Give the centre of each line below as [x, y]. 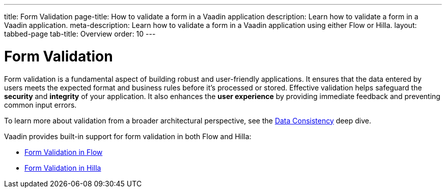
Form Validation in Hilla [63, 168]
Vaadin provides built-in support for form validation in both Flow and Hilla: [128, 136]
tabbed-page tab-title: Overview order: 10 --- [80, 34]
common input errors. [40, 105]
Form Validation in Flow [64, 152]
